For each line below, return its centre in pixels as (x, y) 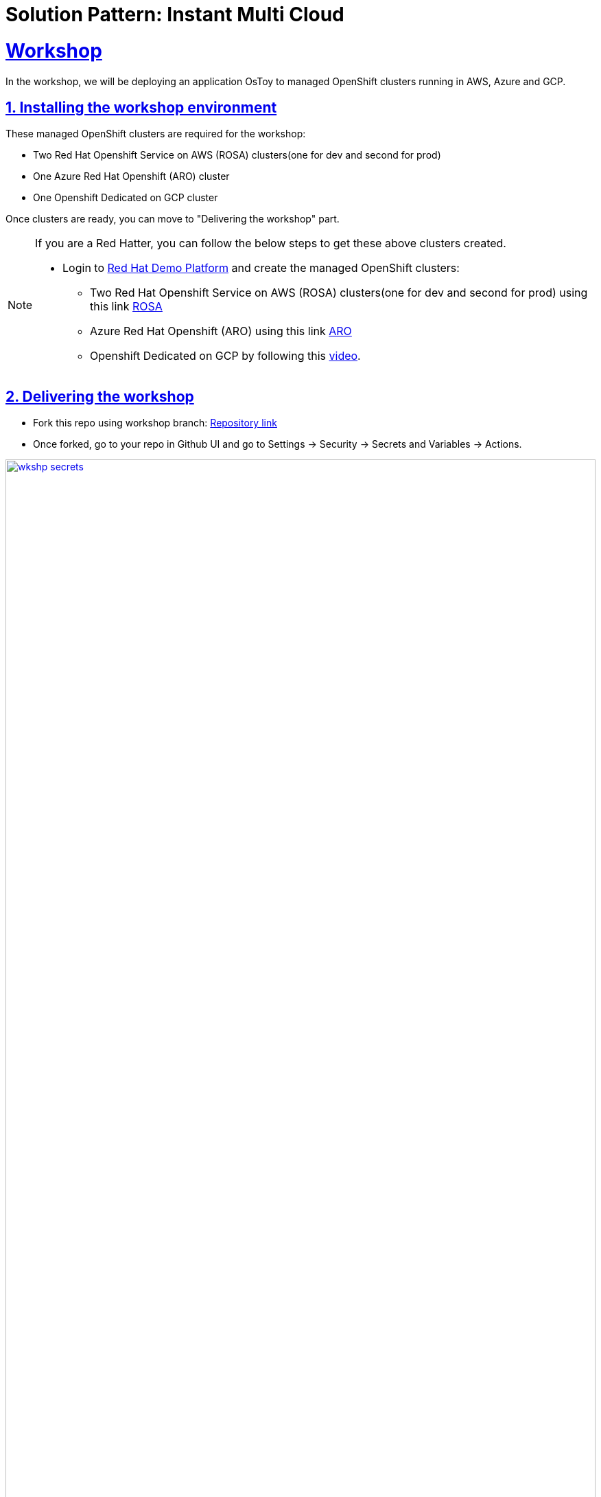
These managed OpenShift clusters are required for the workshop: (156, 134)
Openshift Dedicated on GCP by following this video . (225, 356)
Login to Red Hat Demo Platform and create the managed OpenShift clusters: (261, 268)
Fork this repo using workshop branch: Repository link (155, 423)
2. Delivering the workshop (100, 396)
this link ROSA (126, 307)
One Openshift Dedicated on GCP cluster (126, 198)
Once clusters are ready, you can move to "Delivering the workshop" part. (173, 219)
